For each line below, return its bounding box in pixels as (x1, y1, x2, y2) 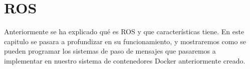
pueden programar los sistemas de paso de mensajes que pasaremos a (4, 46, 216, 56)
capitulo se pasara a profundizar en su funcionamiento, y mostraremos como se (4, 36, 246, 46)
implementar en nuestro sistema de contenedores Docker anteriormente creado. (4, 55, 245, 66)
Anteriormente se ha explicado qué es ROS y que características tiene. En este (4, 26, 244, 37)
